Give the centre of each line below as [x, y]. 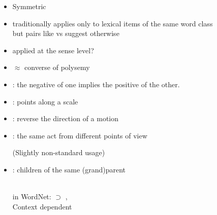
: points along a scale [45, 101]
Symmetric [29, 6]
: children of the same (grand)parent [69, 169]
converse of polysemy [57, 67]
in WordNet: [32, 196]
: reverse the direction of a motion [66, 118]
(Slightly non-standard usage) [59, 152]
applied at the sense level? [53, 50]
